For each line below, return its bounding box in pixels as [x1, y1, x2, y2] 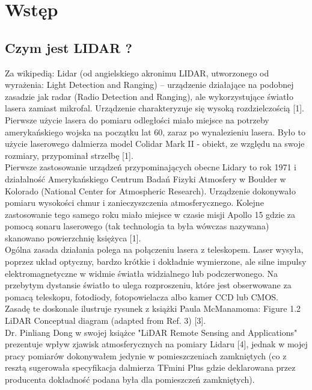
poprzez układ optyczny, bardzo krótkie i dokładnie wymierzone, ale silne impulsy [5, 255, 307, 268]
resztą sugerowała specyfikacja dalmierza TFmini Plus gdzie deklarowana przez [5, 361, 296, 374]
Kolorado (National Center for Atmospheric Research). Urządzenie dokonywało [5, 184, 296, 197]
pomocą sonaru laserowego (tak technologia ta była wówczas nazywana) [5, 220, 269, 232]
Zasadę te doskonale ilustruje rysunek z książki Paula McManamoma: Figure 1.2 [5, 302, 301, 315]
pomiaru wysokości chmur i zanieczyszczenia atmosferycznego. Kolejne [5, 196, 264, 209]
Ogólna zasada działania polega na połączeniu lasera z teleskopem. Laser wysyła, [5, 243, 304, 256]
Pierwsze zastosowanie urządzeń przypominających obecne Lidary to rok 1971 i [5, 161, 296, 173]
